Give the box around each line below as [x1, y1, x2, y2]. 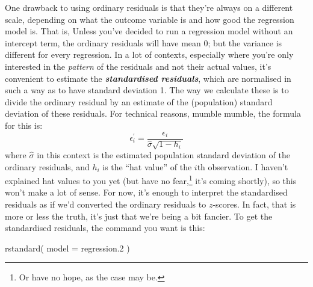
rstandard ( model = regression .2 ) [5, 241, 130, 254]
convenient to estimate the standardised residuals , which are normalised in [5, 72, 291, 84]
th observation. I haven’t [197, 160, 288, 173]
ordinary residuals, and [5, 160, 90, 173]
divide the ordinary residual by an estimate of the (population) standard [5, 95, 273, 108]
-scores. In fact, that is [212, 198, 296, 211]
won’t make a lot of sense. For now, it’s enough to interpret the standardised [5, 186, 288, 199]
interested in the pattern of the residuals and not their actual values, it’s [5, 60, 271, 72]
